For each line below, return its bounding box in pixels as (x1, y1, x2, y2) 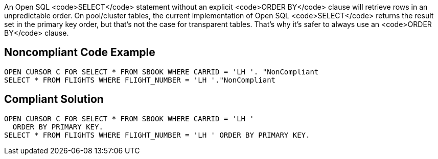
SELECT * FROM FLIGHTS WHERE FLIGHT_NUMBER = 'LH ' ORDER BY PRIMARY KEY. (4, 130, 310, 139)
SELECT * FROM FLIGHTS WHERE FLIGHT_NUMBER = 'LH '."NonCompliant (4, 75, 276, 84)
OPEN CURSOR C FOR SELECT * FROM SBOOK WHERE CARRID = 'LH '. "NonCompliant (4, 67, 319, 76)
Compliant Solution (4, 93, 104, 106)
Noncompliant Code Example (4, 46, 155, 59)
